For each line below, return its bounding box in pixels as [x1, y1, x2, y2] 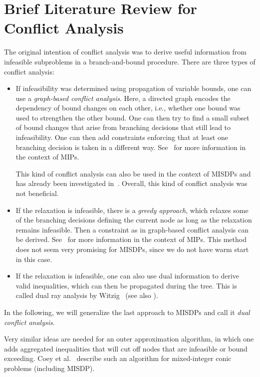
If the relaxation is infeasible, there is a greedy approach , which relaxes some [15, 204, 249, 215]
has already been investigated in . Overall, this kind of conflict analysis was [15, 178, 248, 188]
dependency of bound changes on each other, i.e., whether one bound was [15, 102, 241, 113]
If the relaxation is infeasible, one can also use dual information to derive [15, 270, 240, 281]
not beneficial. [15, 188, 59, 198]
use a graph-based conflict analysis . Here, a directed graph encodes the [15, 92, 231, 103]
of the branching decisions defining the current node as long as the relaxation [15, 214, 252, 225]
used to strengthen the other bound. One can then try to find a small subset [15, 112, 250, 122]
